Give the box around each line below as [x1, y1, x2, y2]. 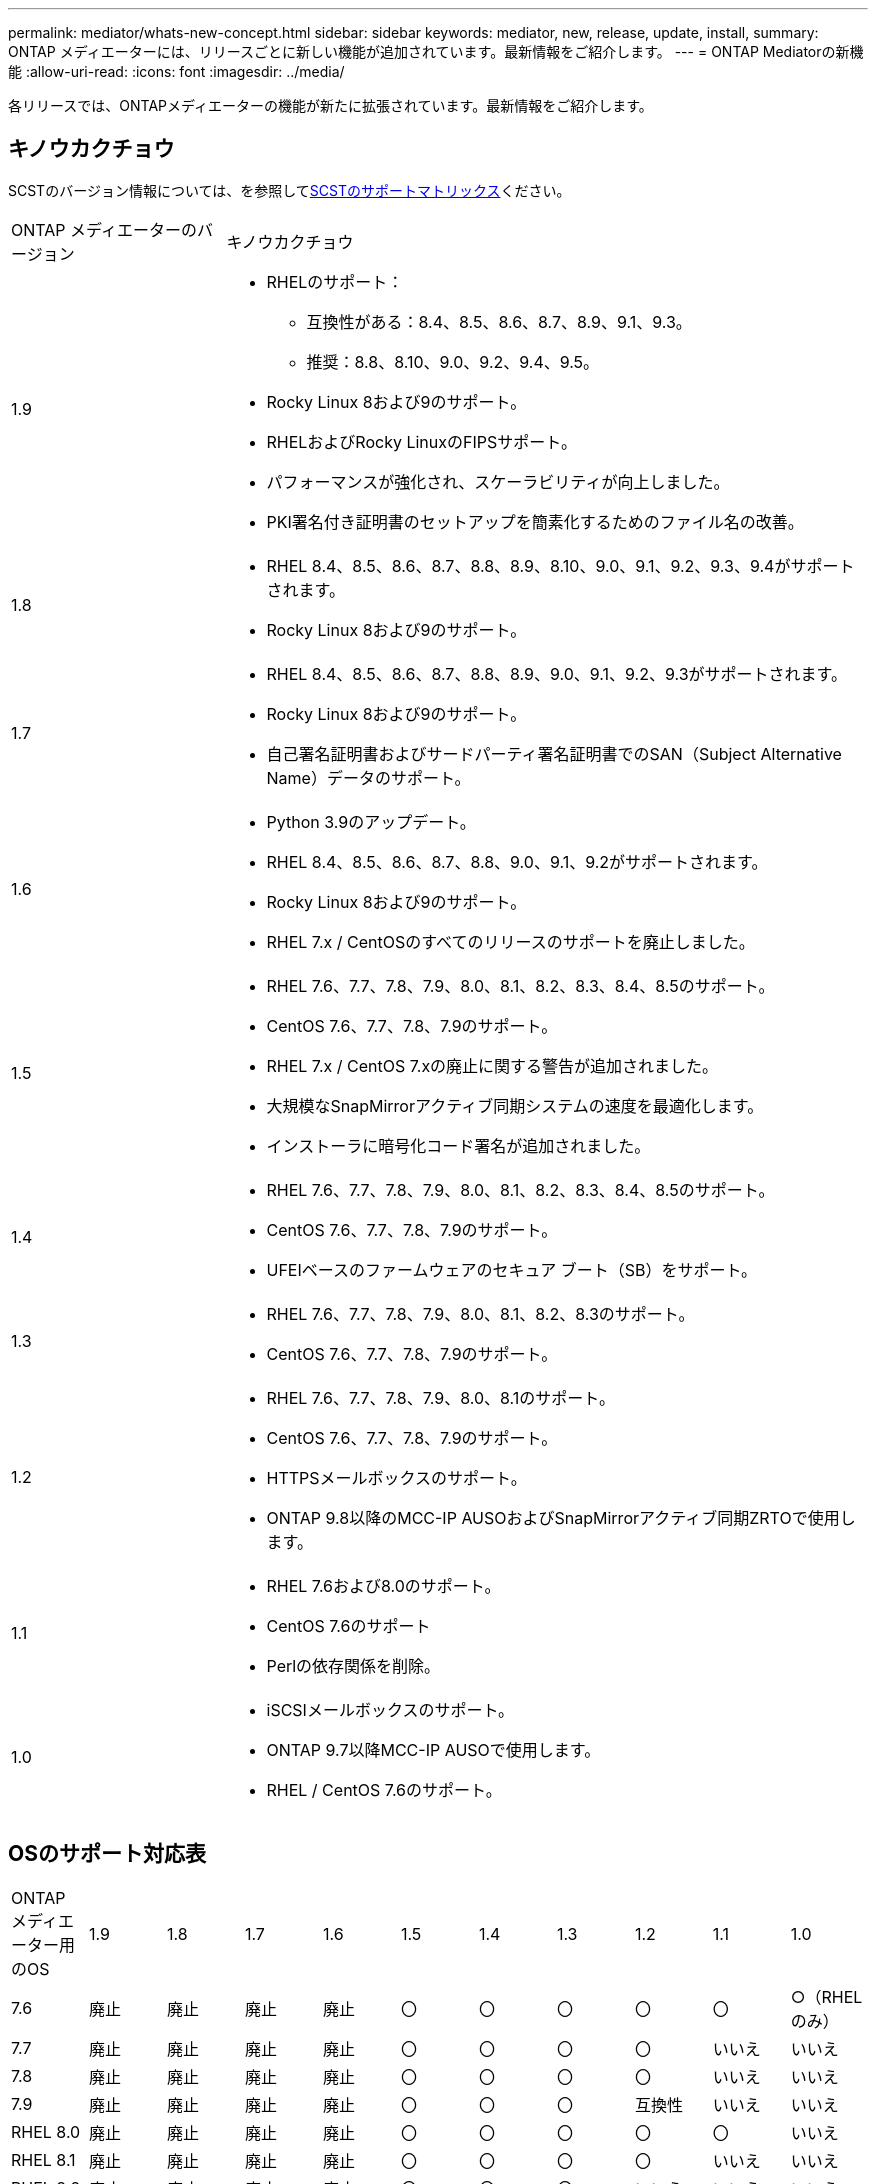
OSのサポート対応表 [8, 1841, 206, 1867]
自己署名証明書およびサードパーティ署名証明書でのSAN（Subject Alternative [266, 743, 842, 764]
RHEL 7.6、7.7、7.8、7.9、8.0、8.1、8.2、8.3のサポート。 [266, 1303, 695, 1324]
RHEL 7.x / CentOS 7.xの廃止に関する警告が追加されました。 [266, 1055, 719, 1076]
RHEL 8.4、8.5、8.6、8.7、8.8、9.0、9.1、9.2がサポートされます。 [266, 851, 768, 872]
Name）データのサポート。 [266, 767, 471, 788]
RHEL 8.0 [11, 2121, 81, 2142]
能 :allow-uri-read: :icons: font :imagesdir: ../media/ [8, 63, 345, 80]
